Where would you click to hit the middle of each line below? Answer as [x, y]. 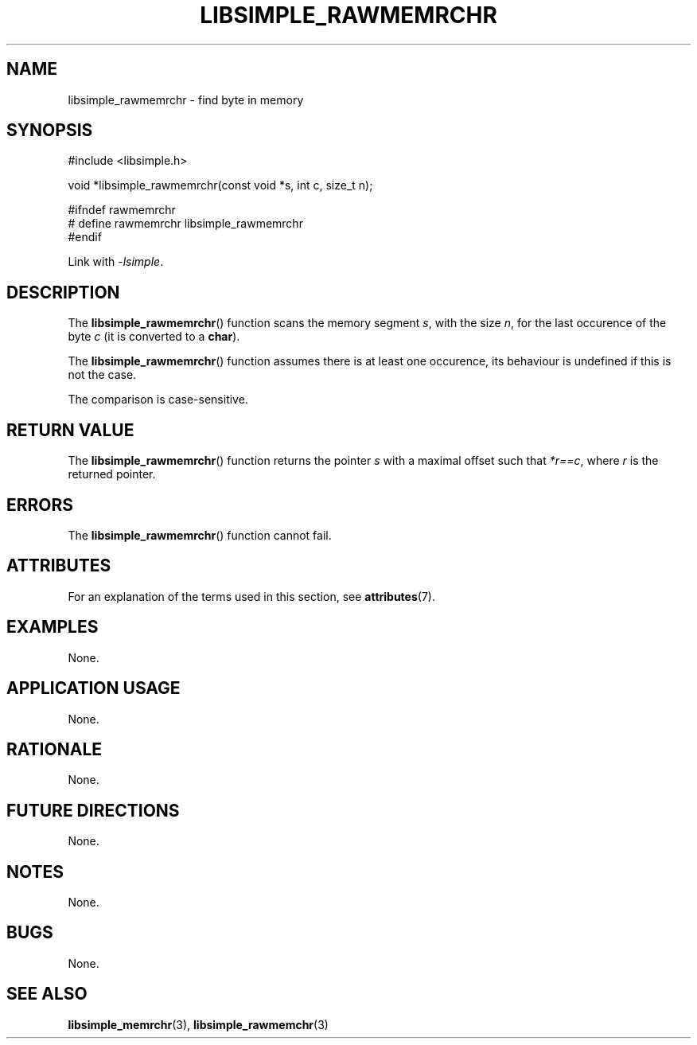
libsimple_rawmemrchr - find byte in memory [186, 99]
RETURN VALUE [70, 430]
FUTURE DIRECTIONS [93, 810]
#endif [85, 237]
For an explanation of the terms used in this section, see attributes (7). [251, 596]
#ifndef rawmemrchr [122, 210]
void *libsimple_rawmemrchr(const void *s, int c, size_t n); [220, 185]
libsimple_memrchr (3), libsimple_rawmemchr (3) [198, 1024]
